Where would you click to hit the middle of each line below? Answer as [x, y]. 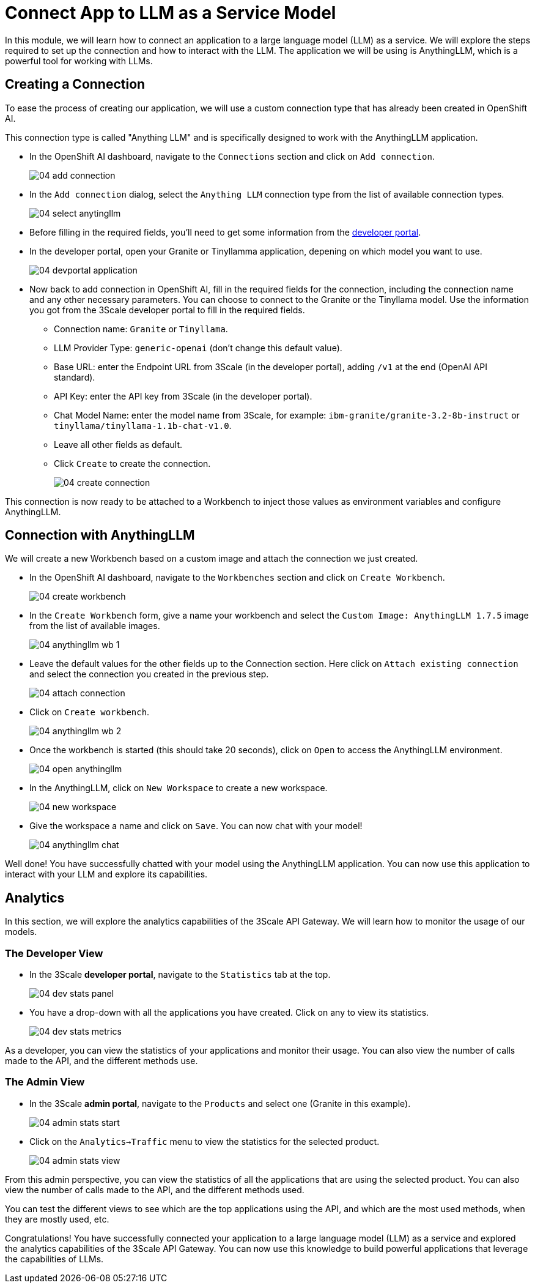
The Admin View [45, 1082]
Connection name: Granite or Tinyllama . [141, 329]
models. [21, 932]
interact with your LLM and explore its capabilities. [106, 874]
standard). [75, 377]
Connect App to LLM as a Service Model [171, 13]
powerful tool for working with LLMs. [79, 61]
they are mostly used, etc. [57, 1219]
